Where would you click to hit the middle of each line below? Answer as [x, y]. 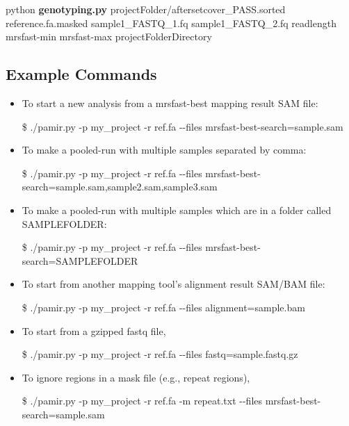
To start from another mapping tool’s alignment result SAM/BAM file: [173, 284]
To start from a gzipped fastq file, [94, 330]
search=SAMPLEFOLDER [80, 260]
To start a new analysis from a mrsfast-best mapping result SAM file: [170, 103]
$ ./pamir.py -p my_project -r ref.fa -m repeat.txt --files [142, 401]
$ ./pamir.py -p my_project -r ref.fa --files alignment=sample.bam [163, 307]
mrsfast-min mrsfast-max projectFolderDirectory [109, 36]
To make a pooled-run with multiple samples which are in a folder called [177, 210]
